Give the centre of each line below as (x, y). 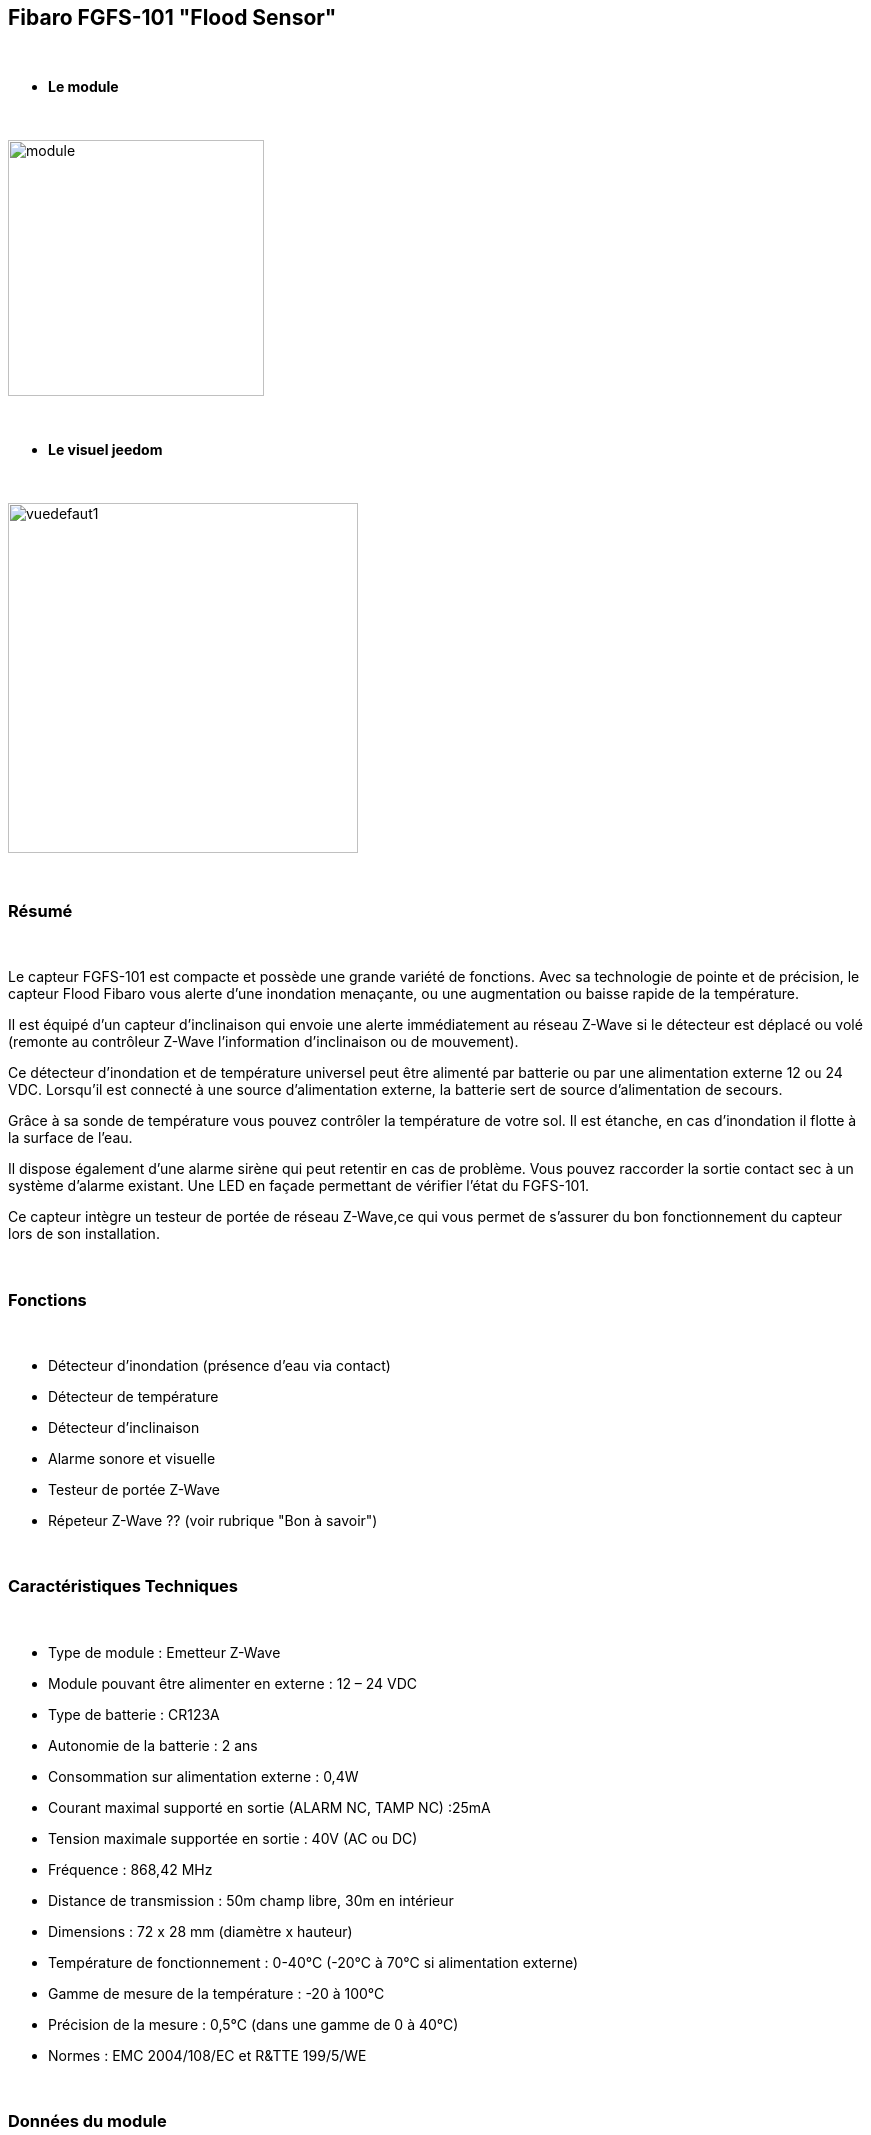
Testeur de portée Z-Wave (134, 1489)
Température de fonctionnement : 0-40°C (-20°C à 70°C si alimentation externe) (313, 1962)
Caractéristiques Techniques (123, 1586)
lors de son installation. (84, 1234)
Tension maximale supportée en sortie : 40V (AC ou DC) (233, 1838)
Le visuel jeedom (105, 450)
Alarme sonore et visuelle (132, 1458)
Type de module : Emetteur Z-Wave (164, 1652)
